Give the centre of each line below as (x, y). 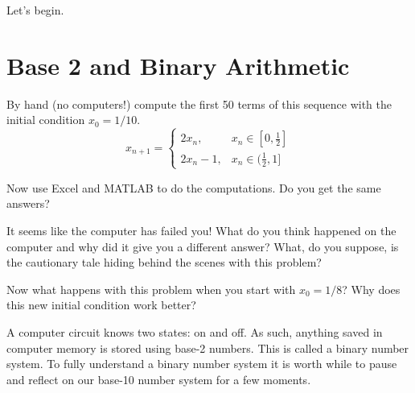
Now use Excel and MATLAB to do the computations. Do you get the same (194, 187)
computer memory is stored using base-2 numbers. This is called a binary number (208, 347)
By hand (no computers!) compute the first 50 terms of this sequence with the (199, 103)
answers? (28, 203)
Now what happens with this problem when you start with (151, 289)
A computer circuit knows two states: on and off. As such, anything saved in (195, 331)
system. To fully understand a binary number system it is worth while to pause (202, 364)
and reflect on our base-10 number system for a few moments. (159, 379)
